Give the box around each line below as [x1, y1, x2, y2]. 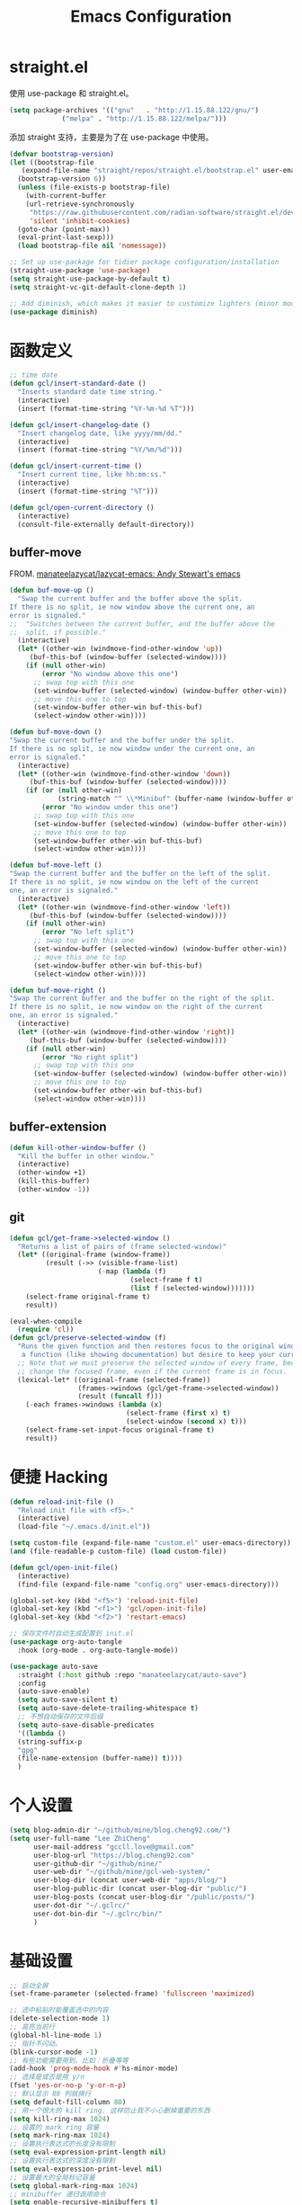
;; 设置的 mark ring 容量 [9, 2122, 100, 2132]
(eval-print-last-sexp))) [17, 233, 115, 242]
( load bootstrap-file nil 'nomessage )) [17, 241, 167, 251]
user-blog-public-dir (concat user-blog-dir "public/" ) [32, 1884, 247, 1894]
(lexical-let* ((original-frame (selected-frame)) [17, 1375, 211, 1384]
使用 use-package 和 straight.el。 [9, 87, 134, 98]
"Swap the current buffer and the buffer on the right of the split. [9, 994, 276, 1004]
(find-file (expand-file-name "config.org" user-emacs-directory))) [17, 1580, 280, 1589]
